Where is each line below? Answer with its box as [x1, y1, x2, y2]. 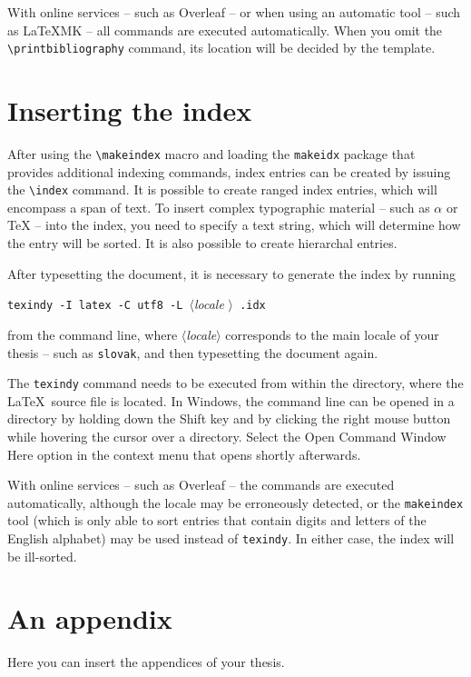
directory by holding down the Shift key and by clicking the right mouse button [7, 409, 451, 428]
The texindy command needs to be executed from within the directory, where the [7, 373, 464, 393]
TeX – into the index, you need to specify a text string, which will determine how [7, 215, 461, 234]
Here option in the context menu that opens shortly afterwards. [7, 444, 361, 463]
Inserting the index [7, 92, 252, 129]
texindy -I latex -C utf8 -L [7, 299, 183, 313]
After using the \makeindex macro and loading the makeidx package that [7, 144, 416, 163]
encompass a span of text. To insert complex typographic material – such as [7, 197, 430, 216]
